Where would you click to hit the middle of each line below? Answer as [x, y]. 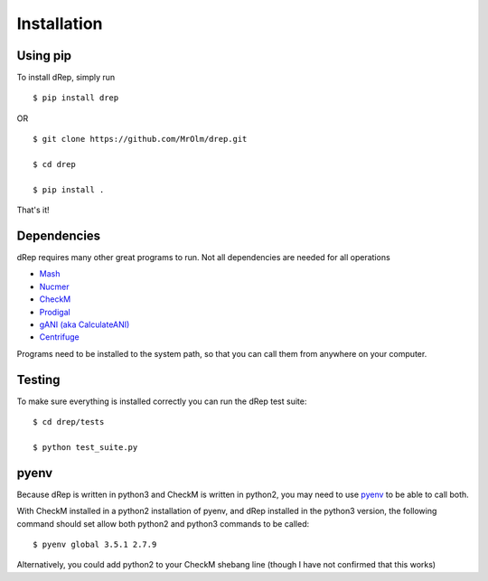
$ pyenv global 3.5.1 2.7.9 [95, 544]
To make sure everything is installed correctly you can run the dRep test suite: [162, 401]
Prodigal [55, 312]
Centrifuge [60, 337]
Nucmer [54, 286]
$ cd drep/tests [69, 422]
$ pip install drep [76, 98]
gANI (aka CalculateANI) [84, 324]
